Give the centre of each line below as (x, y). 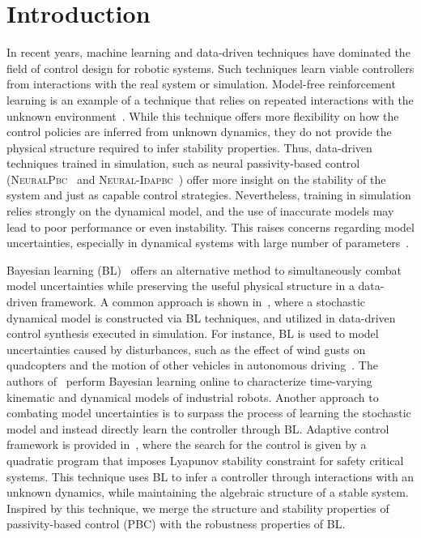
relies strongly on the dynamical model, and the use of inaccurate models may (200, 211)
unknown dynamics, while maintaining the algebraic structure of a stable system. (208, 492)
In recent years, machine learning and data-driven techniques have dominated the (208, 52)
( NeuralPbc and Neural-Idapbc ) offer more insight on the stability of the (196, 179)
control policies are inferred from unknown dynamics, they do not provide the (199, 132)
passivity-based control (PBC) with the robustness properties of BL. (176, 524)
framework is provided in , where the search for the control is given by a (187, 444)
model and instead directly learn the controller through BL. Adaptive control (198, 428)
